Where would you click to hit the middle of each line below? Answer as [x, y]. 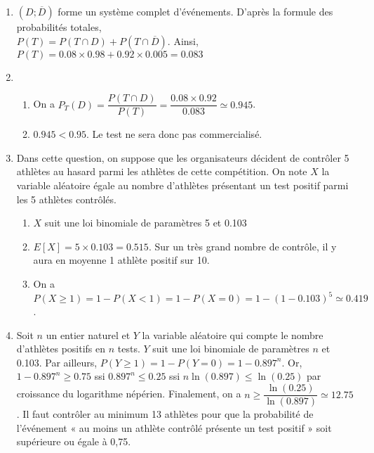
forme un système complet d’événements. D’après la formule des [195, 11]
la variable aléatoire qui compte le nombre [233, 334]
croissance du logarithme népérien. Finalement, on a [129, 394]
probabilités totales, [59, 27]
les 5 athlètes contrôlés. [66, 199]
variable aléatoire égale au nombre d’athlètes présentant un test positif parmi [182, 185]
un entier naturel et [88, 334]
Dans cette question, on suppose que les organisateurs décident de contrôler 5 [183, 157]
